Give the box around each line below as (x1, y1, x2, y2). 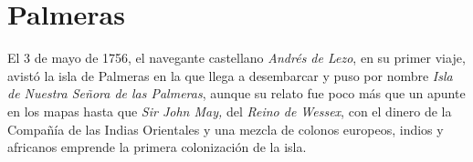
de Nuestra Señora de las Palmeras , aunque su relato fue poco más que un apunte (7, 84, 466, 103)
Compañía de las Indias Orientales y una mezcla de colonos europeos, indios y (7, 119, 444, 138)
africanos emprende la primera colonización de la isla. (7, 137, 307, 157)
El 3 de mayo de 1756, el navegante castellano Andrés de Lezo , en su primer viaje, (7, 48, 466, 67)
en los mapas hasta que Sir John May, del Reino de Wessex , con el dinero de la (7, 101, 452, 120)
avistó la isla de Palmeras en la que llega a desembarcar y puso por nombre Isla (7, 66, 453, 85)
